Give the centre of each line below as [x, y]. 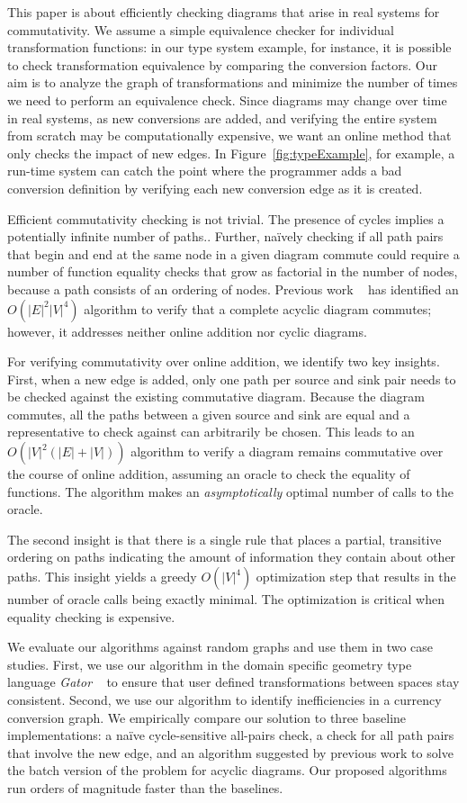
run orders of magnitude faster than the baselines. [145, 787]
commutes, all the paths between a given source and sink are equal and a [209, 414]
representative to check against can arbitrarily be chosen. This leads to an [211, 432]
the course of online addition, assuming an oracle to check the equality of [209, 474]
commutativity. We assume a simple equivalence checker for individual [201, 29]
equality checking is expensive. [91, 616]
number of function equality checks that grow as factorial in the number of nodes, [233, 271]
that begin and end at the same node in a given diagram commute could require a [233, 253]
